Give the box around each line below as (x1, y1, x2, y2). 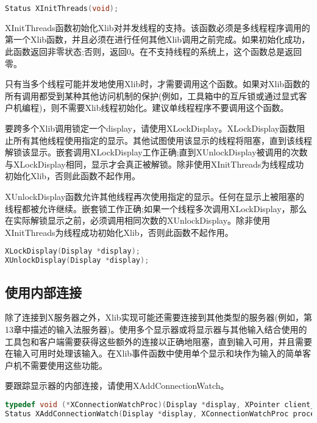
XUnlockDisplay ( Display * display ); (5, 256, 149, 265)
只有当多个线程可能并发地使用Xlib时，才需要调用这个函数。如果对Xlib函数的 (5, 77, 310, 90)
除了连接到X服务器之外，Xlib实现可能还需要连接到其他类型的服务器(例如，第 (5, 311, 313, 324)
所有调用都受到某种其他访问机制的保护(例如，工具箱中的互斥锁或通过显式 (5, 89, 299, 102)
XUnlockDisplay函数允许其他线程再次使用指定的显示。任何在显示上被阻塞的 (5, 190, 305, 202)
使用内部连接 (5, 282, 82, 301)
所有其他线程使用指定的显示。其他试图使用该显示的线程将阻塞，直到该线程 (13, 133, 312, 146)
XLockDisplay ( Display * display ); (5, 247, 140, 256)
